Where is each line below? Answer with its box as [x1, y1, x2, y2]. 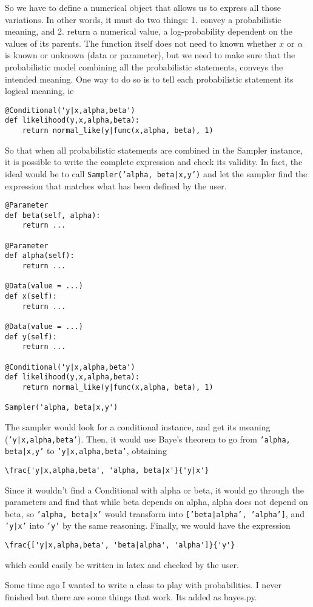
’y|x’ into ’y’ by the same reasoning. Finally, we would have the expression [5, 519, 291, 532]
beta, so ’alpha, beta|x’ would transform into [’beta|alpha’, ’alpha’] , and [5, 507, 305, 520]
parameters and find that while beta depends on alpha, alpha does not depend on [5, 495, 308, 508]
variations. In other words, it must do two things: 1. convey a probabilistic [5, 13, 281, 25]
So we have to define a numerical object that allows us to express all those [5, 1, 281, 13]
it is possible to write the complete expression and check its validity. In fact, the [5, 155, 303, 168]
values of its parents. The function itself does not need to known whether [5, 36, 277, 49]
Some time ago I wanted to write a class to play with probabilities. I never [5, 578, 282, 591]
